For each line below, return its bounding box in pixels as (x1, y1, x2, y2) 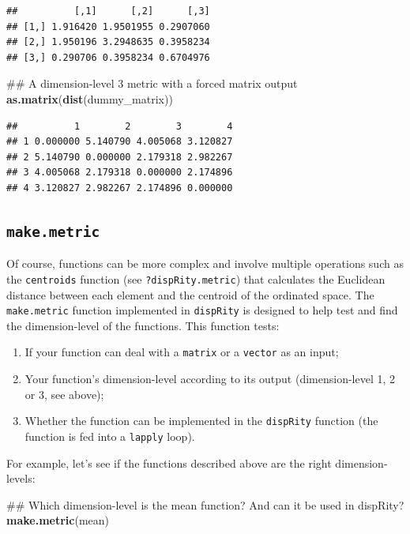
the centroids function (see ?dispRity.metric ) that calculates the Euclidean (6, 270, 386, 287)
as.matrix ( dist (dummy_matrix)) (6, 90, 173, 107)
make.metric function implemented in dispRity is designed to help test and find (6, 302, 398, 318)
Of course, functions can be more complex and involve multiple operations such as (6, 255, 404, 272)
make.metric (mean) (6, 512, 109, 528)
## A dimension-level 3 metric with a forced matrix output (6, 75, 298, 92)
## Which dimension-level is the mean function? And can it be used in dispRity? (6, 496, 404, 513)
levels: (6, 470, 36, 487)
